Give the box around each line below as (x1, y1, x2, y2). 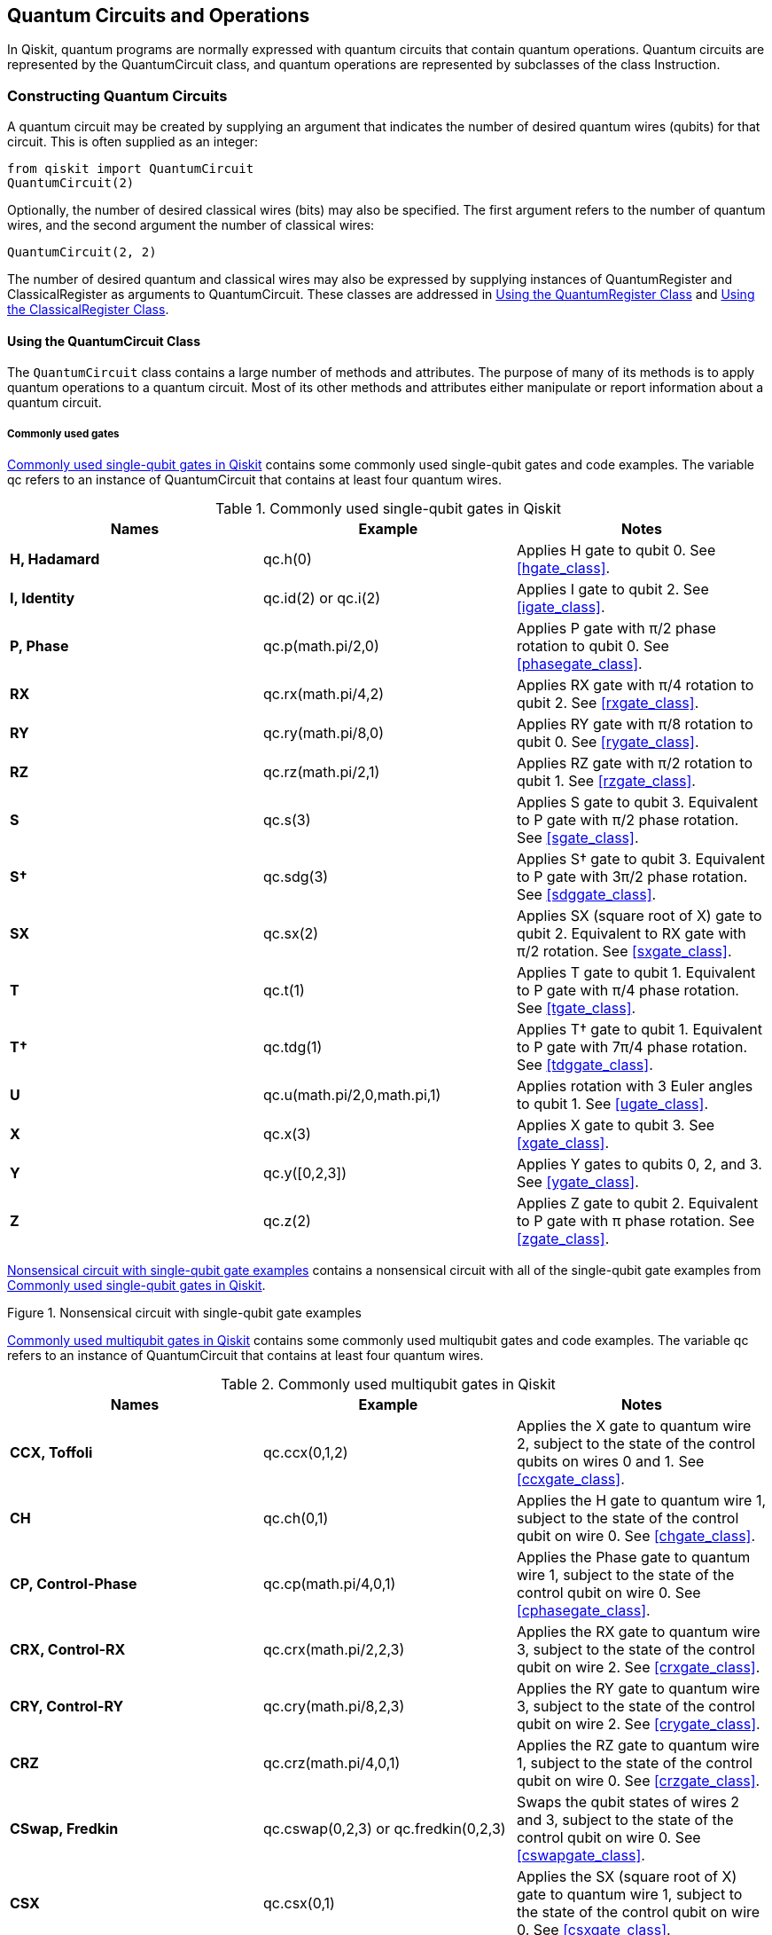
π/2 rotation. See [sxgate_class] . (516, 942, 732, 961)
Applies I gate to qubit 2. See (516, 580, 709, 599)
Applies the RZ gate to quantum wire (516, 1736, 760, 1755)
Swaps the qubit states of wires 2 (516, 1793, 740, 1812)
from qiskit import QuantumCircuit (7, 161, 254, 177)
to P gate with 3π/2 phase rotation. (516, 868, 748, 886)
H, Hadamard (10, 550, 100, 569)
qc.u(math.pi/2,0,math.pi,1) (262, 1086, 441, 1105)
